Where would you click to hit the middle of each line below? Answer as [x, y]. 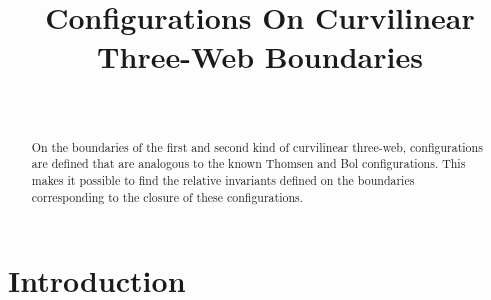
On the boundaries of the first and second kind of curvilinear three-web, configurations [257, 146]
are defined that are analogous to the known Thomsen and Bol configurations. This [248, 163]
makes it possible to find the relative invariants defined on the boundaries [223, 180]
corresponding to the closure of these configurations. [167, 196]
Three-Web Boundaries [260, 56]
